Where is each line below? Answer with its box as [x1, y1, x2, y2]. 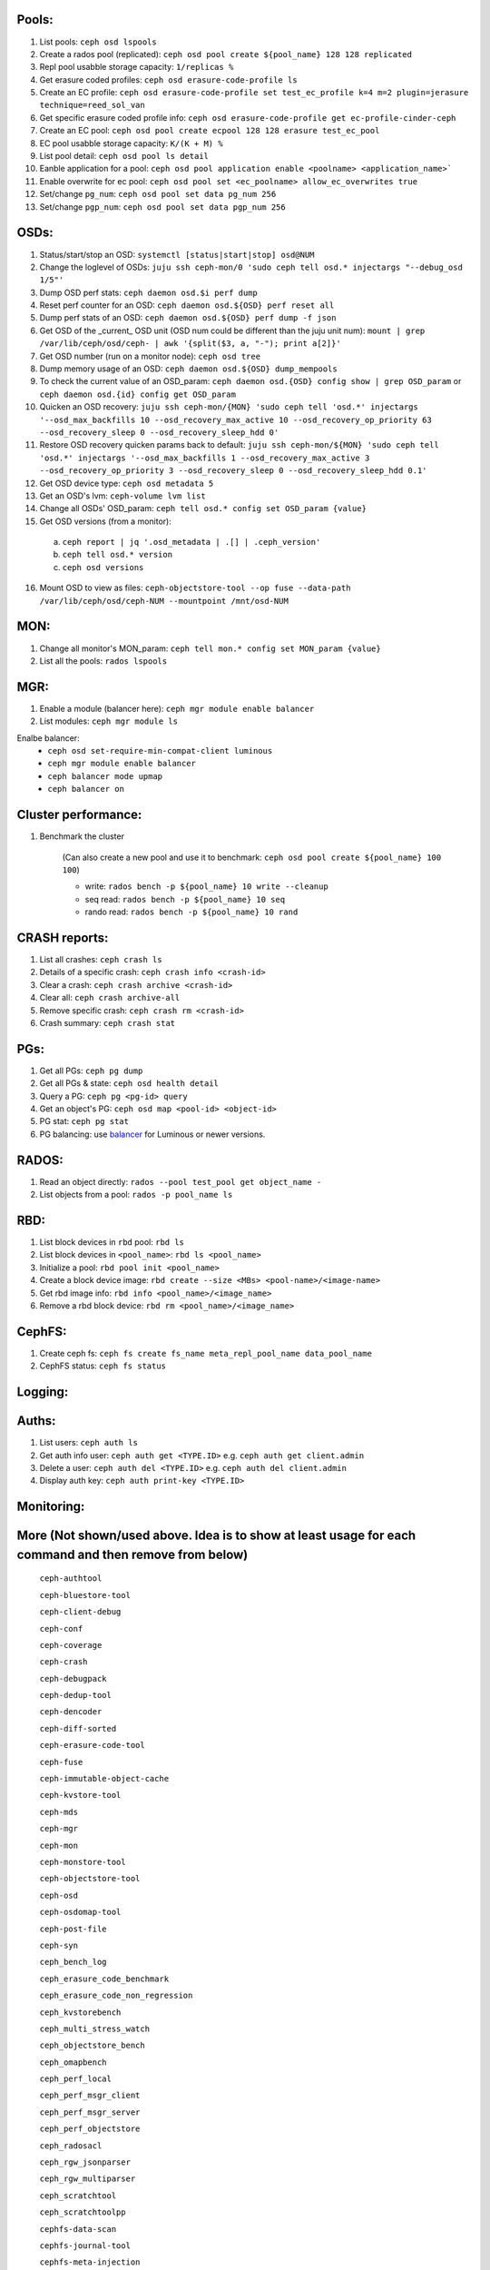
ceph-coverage [39, 1640, 103, 1650]
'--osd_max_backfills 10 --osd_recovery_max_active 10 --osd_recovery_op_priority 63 [39, 414, 433, 425]
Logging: [16, 1385, 69, 1400]
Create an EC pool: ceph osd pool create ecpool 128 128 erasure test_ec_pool [39, 125, 380, 136]
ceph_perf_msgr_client [39, 2090, 141, 2101]
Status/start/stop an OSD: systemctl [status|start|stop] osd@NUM [39, 249, 315, 260]
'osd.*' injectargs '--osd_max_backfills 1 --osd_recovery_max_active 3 [39, 452, 370, 463]
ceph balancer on [47, 784, 124, 794]
